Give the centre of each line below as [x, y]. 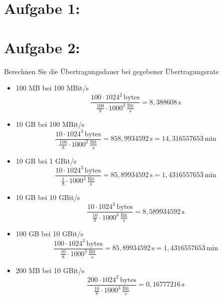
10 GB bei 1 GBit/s [46, 160]
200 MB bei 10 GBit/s [50, 270]
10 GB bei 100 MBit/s [50, 124]
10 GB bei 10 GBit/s [48, 197]
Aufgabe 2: [42, 47]
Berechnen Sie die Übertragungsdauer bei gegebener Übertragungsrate [111, 71]
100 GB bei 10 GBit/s [50, 234]
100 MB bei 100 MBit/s [52, 88]
